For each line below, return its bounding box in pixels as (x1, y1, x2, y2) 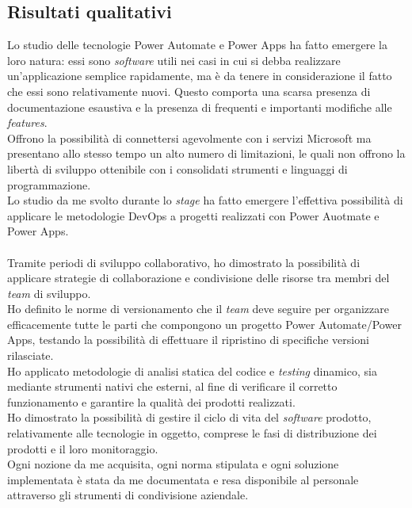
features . (7, 114, 48, 131)
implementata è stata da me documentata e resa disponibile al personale (7, 471, 359, 487)
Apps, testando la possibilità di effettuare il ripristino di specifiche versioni (7, 331, 369, 348)
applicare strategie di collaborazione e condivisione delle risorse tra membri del (7, 269, 390, 286)
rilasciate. (7, 347, 54, 364)
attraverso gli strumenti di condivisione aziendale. (7, 487, 249, 503)
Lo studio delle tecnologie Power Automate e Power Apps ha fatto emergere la (7, 36, 387, 53)
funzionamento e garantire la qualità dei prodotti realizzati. (7, 393, 296, 410)
